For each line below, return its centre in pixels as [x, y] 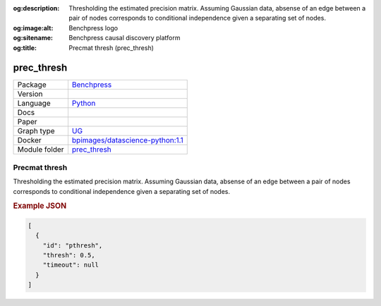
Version [30, 94]
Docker [29, 140]
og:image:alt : [33, 27]
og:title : [25, 48]
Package [32, 85]
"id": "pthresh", [73, 245]
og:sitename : [33, 38]
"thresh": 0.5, [69, 255]
